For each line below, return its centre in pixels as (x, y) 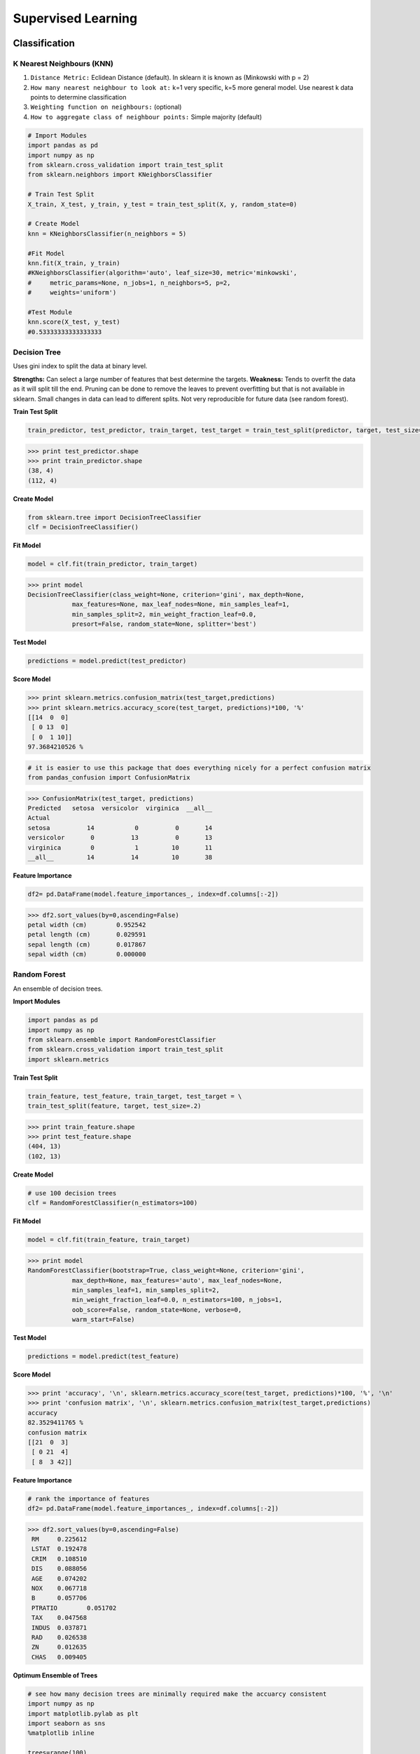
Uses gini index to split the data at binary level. (80, 366)
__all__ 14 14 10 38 (120, 857)
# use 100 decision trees (72, 1193)
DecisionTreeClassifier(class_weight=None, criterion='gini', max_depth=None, (166, 595)
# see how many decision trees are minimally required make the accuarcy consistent (177, 1694)
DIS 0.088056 (59, 1569)
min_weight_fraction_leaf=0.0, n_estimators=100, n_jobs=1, (177, 1300)
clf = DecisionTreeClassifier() (83, 527)
